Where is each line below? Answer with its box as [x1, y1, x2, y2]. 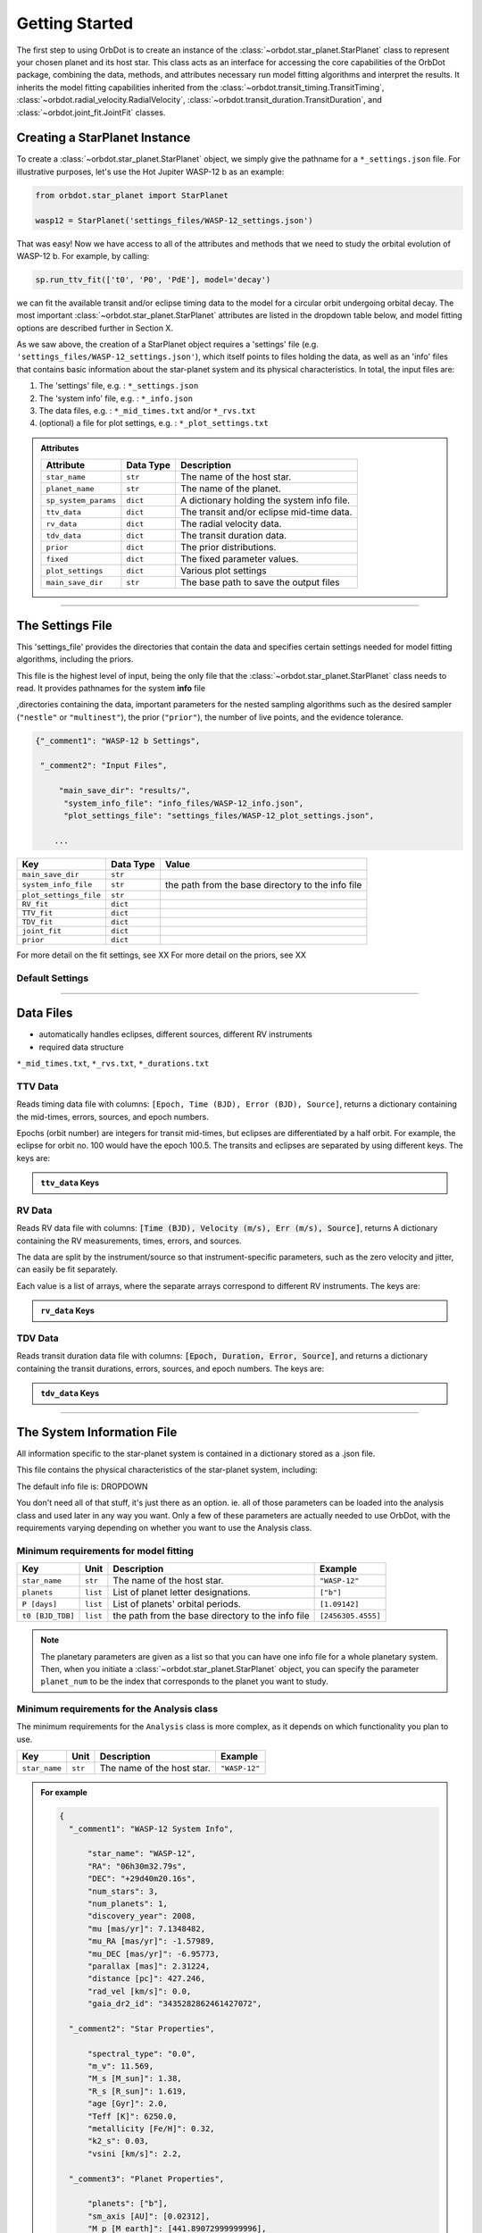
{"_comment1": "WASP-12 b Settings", [35, 735, 201, 746]
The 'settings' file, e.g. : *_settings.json [38, 381, 199, 391]
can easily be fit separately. [16, 1264, 118, 1275]
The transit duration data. [179, 530, 287, 542]
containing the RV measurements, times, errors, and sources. [16, 1235, 242, 1246]
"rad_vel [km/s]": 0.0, [87, 1986, 192, 1996]
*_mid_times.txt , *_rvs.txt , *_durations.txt [16, 1058, 210, 1069]
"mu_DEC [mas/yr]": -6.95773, [87, 1948, 220, 1959]
